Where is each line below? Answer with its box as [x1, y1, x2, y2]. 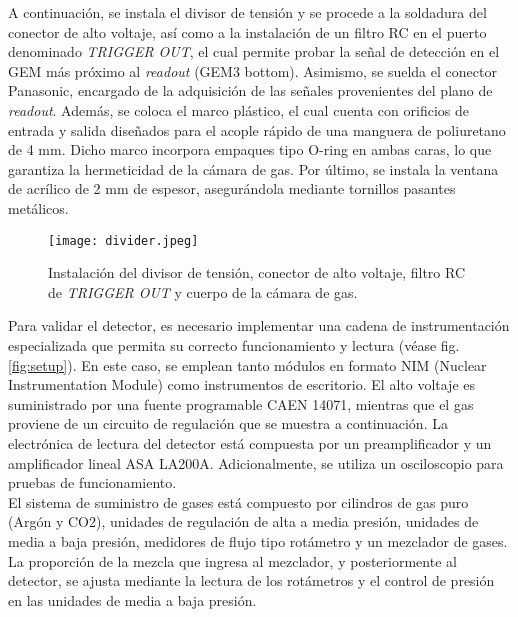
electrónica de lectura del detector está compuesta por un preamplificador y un [8, 432, 492, 453]
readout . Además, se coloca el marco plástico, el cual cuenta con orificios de [8, 99, 469, 120]
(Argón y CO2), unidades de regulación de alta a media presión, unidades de [8, 511, 479, 532]
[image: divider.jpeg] [48, 233, 199, 248]
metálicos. [8, 197, 69, 218]
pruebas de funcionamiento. [8, 472, 177, 493]
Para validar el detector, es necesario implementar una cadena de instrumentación [8, 315, 510, 336]
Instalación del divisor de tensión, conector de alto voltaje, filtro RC [48, 262, 466, 283]
